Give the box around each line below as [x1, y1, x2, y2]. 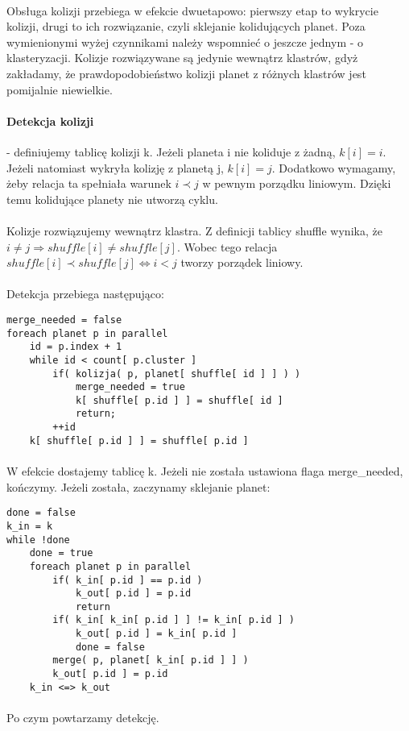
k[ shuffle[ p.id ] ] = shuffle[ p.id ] [29, 434, 249, 446]
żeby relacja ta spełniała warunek [6, 175, 171, 192]
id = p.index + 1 [29, 341, 122, 353]
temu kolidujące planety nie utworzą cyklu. [6, 190, 218, 207]
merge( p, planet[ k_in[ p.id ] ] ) [52, 654, 249, 667]
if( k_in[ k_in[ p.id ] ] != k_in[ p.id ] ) [52, 614, 295, 626]
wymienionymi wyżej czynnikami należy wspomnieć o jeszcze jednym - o [6, 33, 364, 50]
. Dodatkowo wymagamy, [271, 159, 396, 176]
